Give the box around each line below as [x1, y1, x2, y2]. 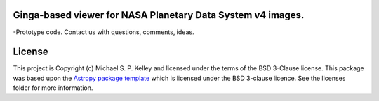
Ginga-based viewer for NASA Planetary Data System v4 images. [13, 9, 305, 21]
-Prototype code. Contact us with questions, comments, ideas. [13, 28, 194, 36]
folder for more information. [13, 84, 93, 92]
